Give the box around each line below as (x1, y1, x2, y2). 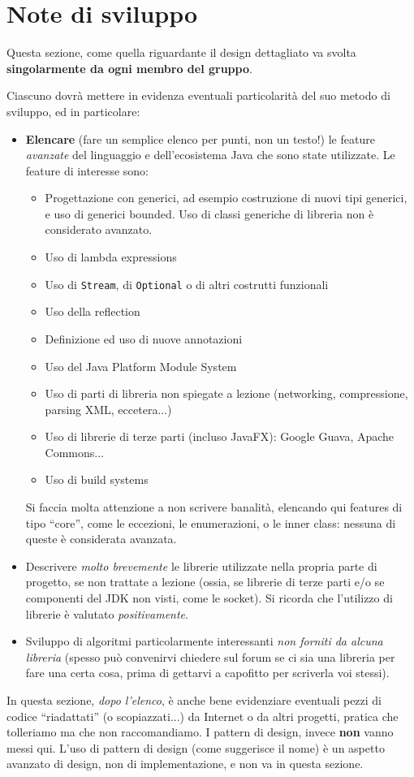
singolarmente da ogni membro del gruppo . (6, 59, 252, 76)
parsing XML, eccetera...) (45, 400, 172, 417)
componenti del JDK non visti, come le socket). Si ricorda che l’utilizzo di (25, 589, 393, 606)
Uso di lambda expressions (45, 248, 177, 265)
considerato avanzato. (45, 221, 153, 238)
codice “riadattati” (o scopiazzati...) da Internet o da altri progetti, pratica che (6, 707, 399, 724)
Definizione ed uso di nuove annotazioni (45, 330, 243, 347)
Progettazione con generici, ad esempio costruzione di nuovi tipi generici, (45, 189, 408, 206)
